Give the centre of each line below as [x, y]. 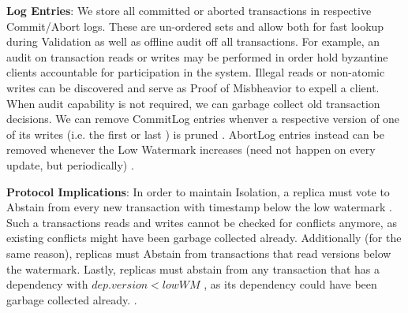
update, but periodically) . [70, 164]
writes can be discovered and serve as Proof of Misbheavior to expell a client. [193, 87]
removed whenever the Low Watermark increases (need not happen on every [191, 149]
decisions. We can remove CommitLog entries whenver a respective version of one [203, 119]
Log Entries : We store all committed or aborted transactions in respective [189, 10]
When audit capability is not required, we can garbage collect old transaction [193, 103]
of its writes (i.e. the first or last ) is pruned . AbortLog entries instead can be [195, 134]
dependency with [47, 284]
